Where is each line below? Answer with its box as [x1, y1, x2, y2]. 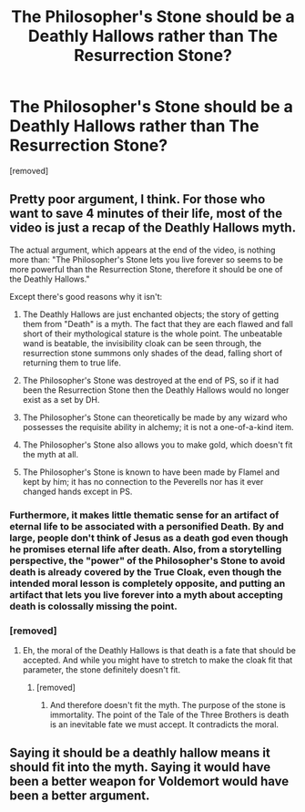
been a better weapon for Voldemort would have [9, 774, 290, 789]
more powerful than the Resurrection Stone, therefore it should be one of [9, 263, 283, 274]
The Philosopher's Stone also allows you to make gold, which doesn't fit [22, 439, 293, 450]
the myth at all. [22, 448, 79, 459]
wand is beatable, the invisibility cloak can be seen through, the [22, 337, 262, 348]
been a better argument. [9, 788, 150, 804]
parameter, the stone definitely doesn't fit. [22, 663, 180, 675]
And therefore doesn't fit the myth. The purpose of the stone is [49, 699, 286, 710]
